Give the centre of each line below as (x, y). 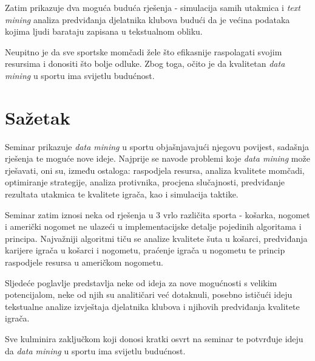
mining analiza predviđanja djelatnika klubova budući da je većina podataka (147, 19)
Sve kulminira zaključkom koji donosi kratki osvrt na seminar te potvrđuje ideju (154, 339)
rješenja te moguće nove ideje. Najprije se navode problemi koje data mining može (157, 158)
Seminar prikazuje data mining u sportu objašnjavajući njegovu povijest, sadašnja (157, 146)
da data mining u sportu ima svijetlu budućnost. (95, 350)
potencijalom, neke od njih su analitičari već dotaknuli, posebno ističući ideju (149, 294)
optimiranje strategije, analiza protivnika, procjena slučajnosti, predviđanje (145, 182)
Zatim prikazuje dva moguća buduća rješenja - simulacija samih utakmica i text (153, 7)
